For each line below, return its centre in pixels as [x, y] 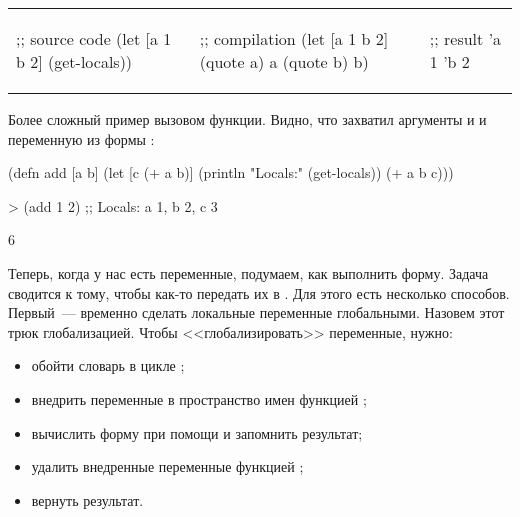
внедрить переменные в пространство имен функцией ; [199, 398]
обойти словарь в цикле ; [108, 365]
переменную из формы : [81, 138]
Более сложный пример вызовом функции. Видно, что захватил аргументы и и [247, 119]
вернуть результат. [87, 499]
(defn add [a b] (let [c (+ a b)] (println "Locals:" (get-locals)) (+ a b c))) [231, 172]
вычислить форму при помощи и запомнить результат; [197, 432]
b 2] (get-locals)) [74, 61]
